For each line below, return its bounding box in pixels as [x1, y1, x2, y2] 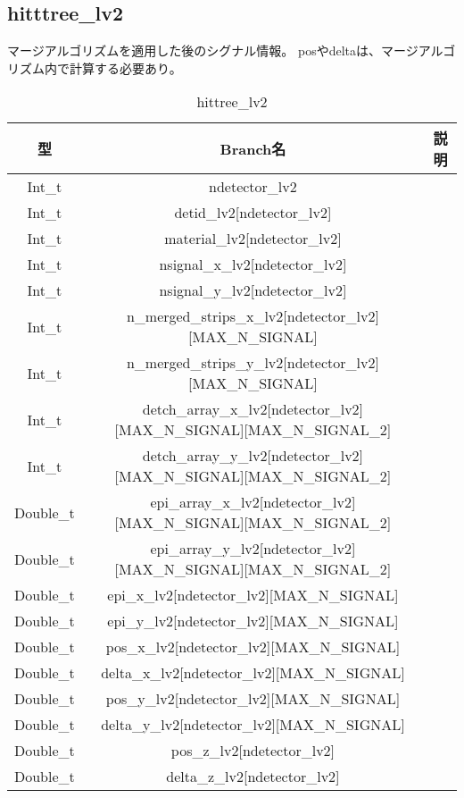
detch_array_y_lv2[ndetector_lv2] [142, 445, 364, 466]
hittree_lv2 [196, 91, 268, 113]
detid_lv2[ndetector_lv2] [174, 202, 332, 223]
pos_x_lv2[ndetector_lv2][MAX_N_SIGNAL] [105, 636, 401, 658]
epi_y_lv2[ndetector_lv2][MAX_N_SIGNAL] [107, 610, 399, 632]
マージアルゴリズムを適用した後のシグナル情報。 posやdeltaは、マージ [7, 41, 418, 60]
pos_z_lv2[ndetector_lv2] [170, 740, 336, 761]
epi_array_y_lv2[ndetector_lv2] [150, 538, 356, 559]
